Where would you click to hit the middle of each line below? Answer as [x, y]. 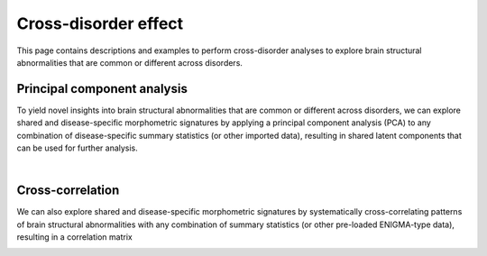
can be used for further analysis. [78, 148]
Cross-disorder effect [100, 23]
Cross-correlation [68, 191]
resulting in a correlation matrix [74, 237]
